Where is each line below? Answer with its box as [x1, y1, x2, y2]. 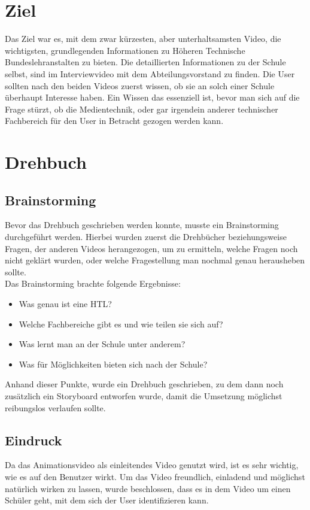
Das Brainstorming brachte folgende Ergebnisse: [5, 277, 181, 290]
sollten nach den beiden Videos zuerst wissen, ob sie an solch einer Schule [5, 79, 275, 92]
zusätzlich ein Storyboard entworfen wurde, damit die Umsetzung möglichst [5, 389, 282, 402]
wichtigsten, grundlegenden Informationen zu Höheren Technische [5, 44, 245, 56]
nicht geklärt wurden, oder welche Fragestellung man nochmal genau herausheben [5, 254, 305, 266]
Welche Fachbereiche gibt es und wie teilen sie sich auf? [19, 317, 223, 330]
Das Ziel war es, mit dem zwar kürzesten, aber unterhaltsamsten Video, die [5, 32, 281, 45]
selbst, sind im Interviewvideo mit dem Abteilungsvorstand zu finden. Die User [5, 67, 295, 80]
